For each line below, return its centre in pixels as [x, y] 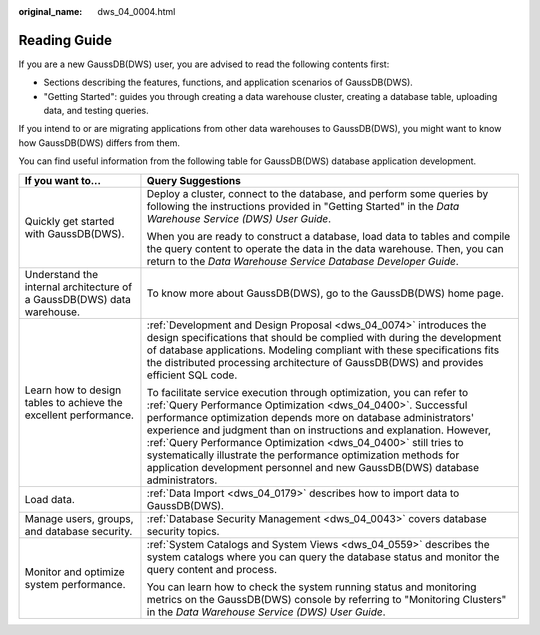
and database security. [78, 531]
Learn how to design [73, 390]
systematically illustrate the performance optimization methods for [303, 455]
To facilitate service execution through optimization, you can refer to [307, 392]
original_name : [50, 11]
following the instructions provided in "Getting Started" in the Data [303, 206]
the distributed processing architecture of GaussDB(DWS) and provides [315, 362]
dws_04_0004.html [136, 11]
